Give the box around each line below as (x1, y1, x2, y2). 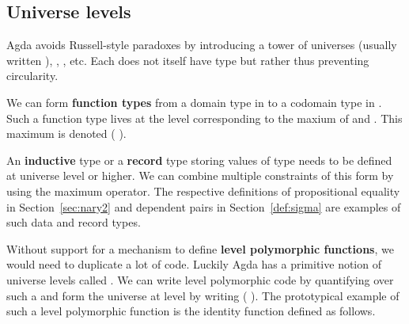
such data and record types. (6, 214, 141, 231)
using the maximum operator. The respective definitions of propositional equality (6, 182, 400, 199)
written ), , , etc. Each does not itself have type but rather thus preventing (6, 51, 369, 68)
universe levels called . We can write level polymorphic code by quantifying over (6, 271, 394, 288)
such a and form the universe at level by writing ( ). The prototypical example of (6, 287, 400, 303)
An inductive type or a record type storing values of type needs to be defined (6, 151, 392, 168)
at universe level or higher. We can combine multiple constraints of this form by (6, 167, 394, 184)
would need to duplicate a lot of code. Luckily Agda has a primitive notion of (6, 256, 381, 273)
